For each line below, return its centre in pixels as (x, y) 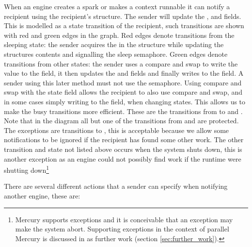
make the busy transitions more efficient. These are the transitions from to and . (123, 111)
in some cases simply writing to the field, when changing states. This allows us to (125, 101)
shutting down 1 (27, 169)
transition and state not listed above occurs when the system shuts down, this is (123, 149)
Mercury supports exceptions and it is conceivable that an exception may (124, 219)
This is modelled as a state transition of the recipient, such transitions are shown (124, 25)
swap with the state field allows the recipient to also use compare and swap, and (123, 92)
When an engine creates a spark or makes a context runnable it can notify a (117, 6)
